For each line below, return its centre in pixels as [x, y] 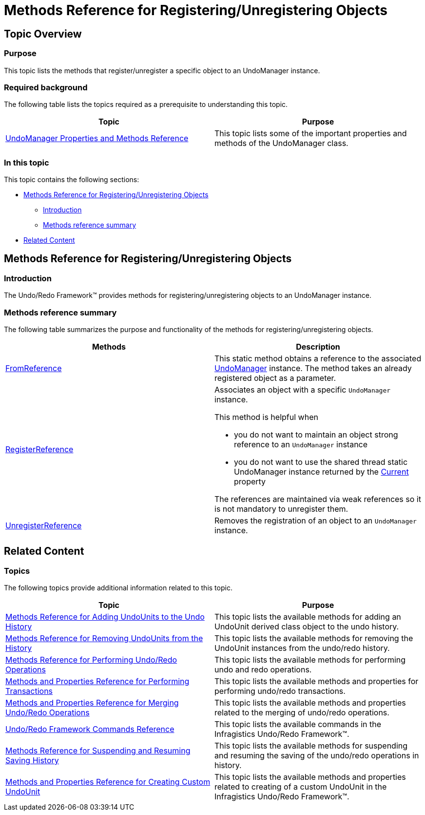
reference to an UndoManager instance [301, 445]
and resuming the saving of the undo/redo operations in [317, 756]
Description [318, 347]
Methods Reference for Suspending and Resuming [98, 751]
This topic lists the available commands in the [298, 724]
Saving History [32, 761]
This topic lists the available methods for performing [310, 660]
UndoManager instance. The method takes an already [313, 368]
